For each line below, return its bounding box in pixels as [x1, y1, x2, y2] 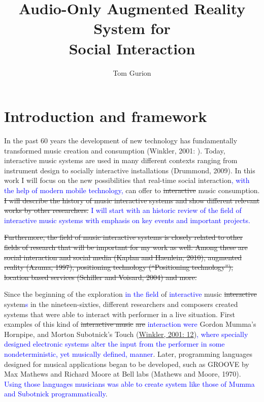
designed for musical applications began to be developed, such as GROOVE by [4, 358, 249, 369]
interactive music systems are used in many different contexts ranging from [4, 155, 238, 166]
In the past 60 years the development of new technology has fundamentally [4, 135, 238, 146]
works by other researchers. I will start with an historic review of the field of [4, 205, 242, 215]
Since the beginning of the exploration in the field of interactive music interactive [4, 289, 257, 299]
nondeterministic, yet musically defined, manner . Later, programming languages [4, 348, 253, 359]
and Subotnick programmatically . [4, 388, 108, 399]
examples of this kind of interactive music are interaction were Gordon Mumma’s [4, 319, 256, 329]
